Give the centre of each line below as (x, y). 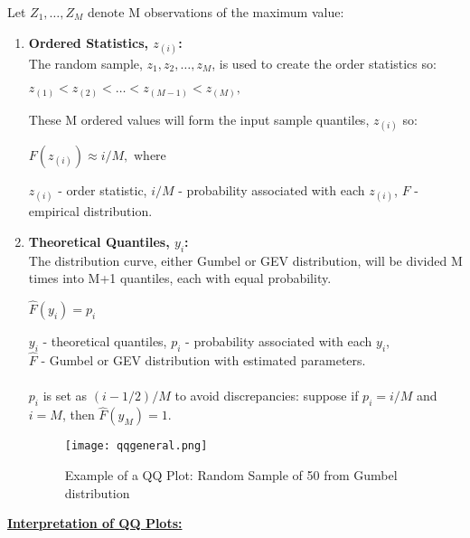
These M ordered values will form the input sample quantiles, (199, 119)
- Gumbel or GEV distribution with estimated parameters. (203, 360)
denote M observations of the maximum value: (216, 12)
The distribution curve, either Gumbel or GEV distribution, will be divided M (245, 260)
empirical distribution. (90, 211)
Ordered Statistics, (88, 42)
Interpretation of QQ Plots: (95, 523)
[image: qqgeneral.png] (136, 446)
